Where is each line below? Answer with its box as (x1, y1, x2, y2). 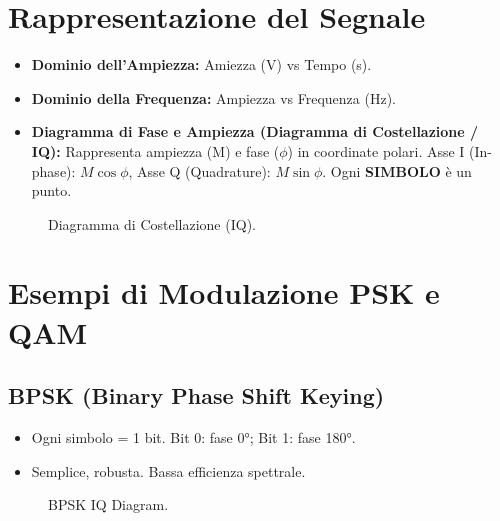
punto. (31, 180, 72, 201)
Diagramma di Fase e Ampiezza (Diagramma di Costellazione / (31, 121, 479, 142)
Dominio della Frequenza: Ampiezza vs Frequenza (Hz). (31, 87, 396, 108)
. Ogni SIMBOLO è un (322, 160, 472, 181)
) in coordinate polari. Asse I (287, 140, 465, 161)
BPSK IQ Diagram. (48, 494, 169, 515)
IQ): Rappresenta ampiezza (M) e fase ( (31, 140, 280, 161)
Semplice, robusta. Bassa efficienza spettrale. (31, 460, 306, 481)
